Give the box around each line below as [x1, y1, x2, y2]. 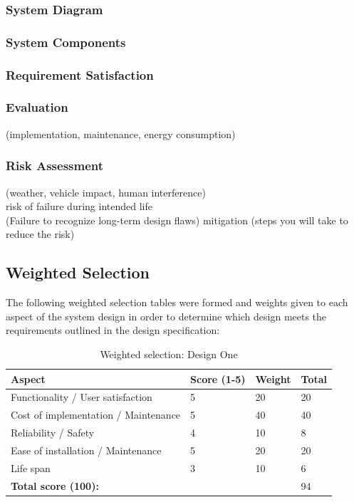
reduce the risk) [6, 226, 75, 241]
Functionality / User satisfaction [11, 389, 152, 404]
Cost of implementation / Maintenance [11, 407, 181, 422]
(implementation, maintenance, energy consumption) [6, 126, 236, 141]
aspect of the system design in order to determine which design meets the [6, 308, 327, 323]
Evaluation [6, 98, 68, 116]
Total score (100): [11, 478, 99, 493]
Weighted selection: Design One [100, 346, 238, 361]
